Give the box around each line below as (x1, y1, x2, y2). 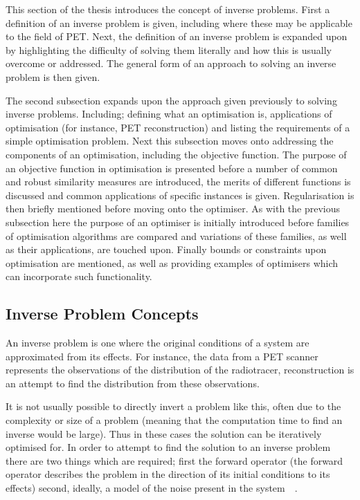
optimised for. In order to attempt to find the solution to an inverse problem (6, 440, 331, 454)
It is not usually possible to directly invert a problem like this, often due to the (6, 399, 341, 414)
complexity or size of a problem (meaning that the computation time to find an (6, 413, 343, 427)
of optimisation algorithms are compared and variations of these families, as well (6, 228, 347, 243)
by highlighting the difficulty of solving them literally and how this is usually (6, 42, 332, 57)
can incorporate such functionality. (6, 269, 152, 284)
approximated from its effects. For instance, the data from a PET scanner (6, 349, 318, 363)
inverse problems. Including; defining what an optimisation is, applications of (6, 107, 332, 121)
